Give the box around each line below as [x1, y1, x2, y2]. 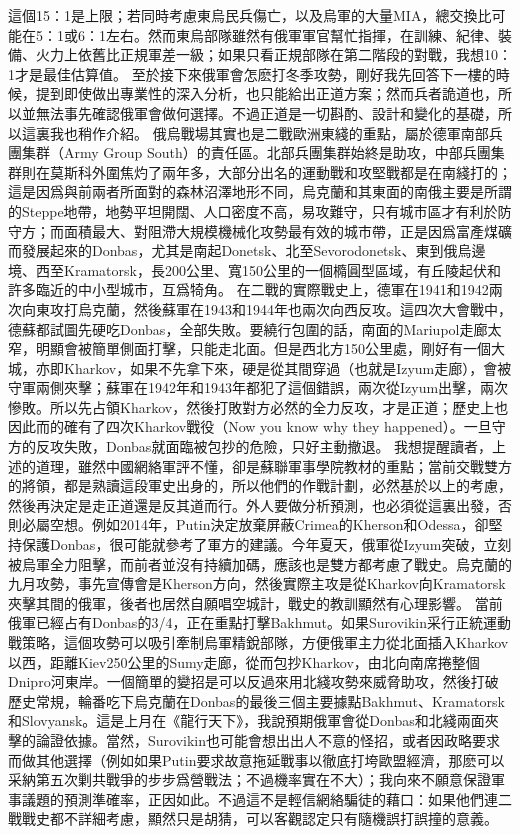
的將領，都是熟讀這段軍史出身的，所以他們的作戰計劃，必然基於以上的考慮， [8, 475, 512, 496]
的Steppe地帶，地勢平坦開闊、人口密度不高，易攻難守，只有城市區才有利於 [8, 200, 498, 221]
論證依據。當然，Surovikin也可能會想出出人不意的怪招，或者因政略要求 [35, 729, 501, 750]
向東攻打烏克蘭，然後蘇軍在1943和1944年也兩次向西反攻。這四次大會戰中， [21, 298, 512, 319]
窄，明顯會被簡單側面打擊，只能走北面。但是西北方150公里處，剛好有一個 [8, 338, 491, 359]
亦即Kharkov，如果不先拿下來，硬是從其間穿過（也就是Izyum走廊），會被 [35, 357, 512, 378]
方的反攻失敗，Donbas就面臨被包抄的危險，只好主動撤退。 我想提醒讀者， [8, 436, 493, 457]
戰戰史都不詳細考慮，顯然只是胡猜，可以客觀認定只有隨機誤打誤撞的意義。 [8, 808, 498, 829]
